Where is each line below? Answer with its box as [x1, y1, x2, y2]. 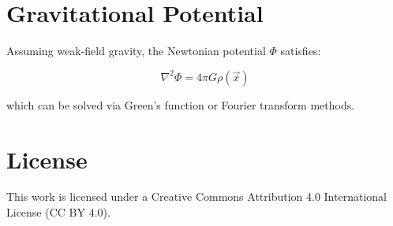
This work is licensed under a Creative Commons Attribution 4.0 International [6, 188, 387, 205]
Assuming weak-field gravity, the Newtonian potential [6, 43, 266, 59]
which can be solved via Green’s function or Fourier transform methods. [6, 96, 355, 113]
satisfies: [280, 43, 321, 59]
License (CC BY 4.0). [6, 204, 110, 220]
